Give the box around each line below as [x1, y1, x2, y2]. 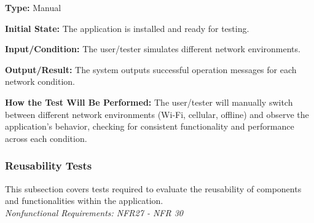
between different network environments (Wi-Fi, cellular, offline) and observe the [5, 108, 309, 120]
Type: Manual [5, 1, 61, 14]
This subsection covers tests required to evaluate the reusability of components [5, 182, 302, 195]
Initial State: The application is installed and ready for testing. [5, 22, 249, 34]
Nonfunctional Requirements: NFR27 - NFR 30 [5, 206, 183, 219]
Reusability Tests [5, 158, 92, 173]
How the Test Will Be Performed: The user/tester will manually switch [5, 95, 293, 108]
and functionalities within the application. [5, 194, 163, 207]
